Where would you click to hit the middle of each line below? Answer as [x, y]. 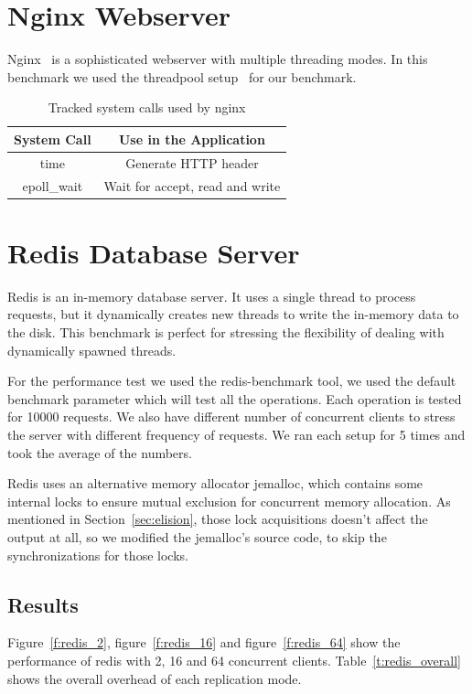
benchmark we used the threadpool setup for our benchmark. [182, 76]
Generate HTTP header [192, 162]
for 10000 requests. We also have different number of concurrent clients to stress [231, 416]
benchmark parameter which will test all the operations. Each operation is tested [235, 398]
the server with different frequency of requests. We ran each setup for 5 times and [236, 434]
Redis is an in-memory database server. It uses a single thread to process [212, 296]
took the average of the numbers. [100, 452]
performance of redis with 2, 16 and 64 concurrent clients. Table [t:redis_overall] [234, 660]
